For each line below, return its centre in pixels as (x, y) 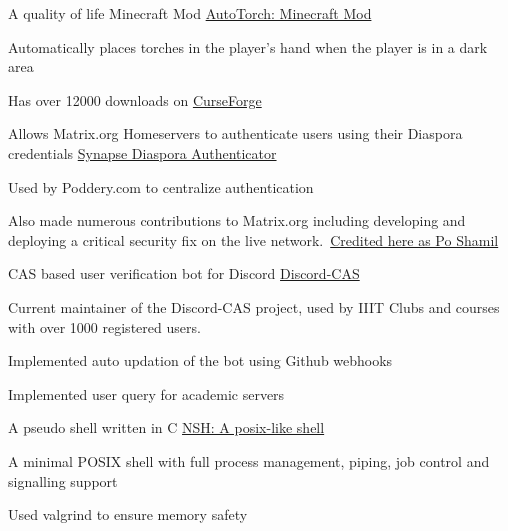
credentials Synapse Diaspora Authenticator (142, 152)
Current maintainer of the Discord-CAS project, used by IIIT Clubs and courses (254, 306)
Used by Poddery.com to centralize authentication (161, 186)
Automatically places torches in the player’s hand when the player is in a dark (248, 46)
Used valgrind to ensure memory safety (128, 514)
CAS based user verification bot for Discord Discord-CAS (184, 273)
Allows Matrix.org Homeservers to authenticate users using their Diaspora (235, 133)
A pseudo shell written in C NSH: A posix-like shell (166, 427)
